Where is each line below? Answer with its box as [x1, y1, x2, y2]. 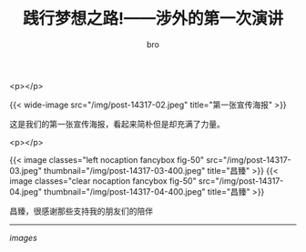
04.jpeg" [9, 186, 43, 197]
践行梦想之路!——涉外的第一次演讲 [22, 8, 284, 29]
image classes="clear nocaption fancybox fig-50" [9, 175, 198, 186]
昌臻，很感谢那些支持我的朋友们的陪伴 [9, 206, 153, 217]
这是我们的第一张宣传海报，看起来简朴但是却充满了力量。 [9, 118, 225, 129]
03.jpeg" [9, 165, 43, 176]
